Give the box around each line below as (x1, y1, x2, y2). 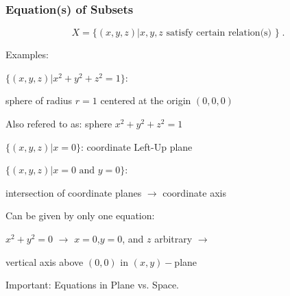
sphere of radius (5, 93, 73, 108)
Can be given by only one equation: (5, 208, 155, 223)
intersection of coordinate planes (5, 185, 142, 199)
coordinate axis (162, 185, 226, 199)
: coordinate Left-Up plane (80, 139, 193, 153)
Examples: (5, 47, 49, 62)
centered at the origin (100, 93, 191, 108)
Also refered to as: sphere (5, 116, 112, 130)
